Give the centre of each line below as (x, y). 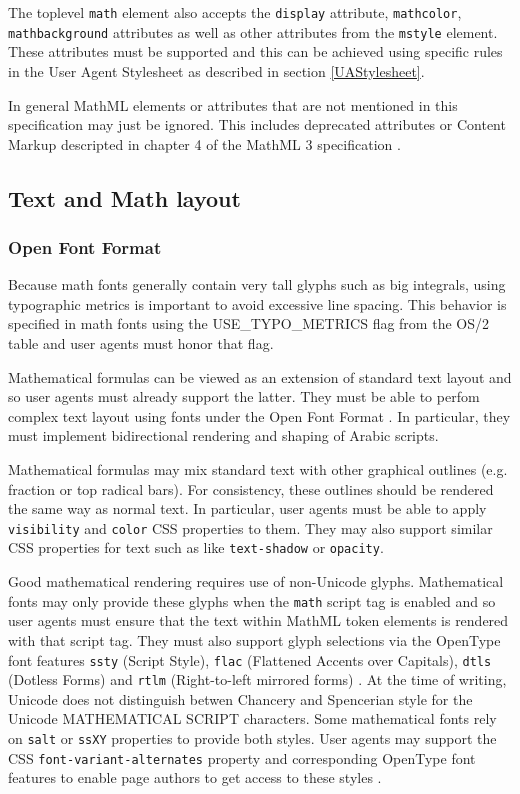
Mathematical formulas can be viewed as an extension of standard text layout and (260, 376)
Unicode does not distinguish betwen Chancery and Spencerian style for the (240, 698)
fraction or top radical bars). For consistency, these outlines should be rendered (251, 488)
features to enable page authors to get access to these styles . (195, 777)
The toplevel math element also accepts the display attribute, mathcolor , (235, 12)
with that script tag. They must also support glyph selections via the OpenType (254, 639)
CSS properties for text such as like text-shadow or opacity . (196, 547)
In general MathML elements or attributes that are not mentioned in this (233, 104)
